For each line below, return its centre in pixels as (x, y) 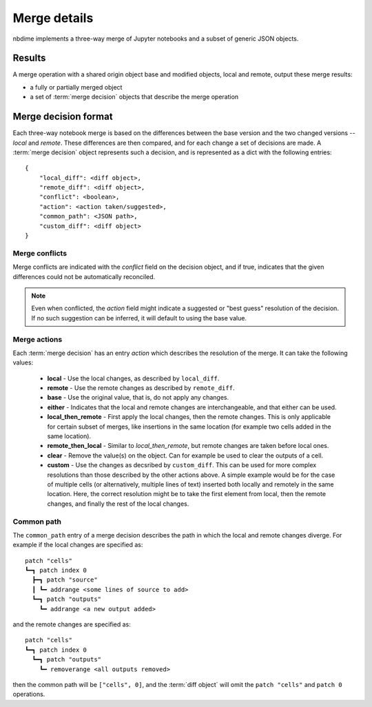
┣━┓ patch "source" (65, 580)
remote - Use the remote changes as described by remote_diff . (141, 388)
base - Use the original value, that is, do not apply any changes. (138, 398)
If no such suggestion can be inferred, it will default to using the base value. (139, 318)
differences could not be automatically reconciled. (84, 276)
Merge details (53, 18)
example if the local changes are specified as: (78, 545)
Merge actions (38, 339)
